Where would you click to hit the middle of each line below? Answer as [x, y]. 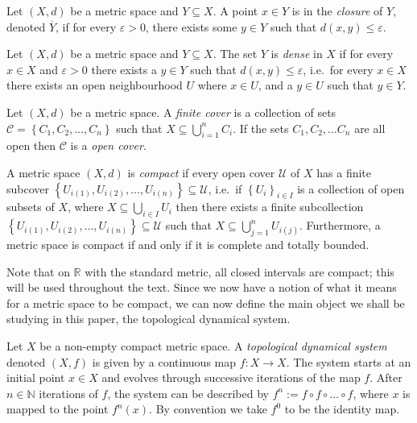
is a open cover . [108, 145]
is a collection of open [351, 188]
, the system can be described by [188, 393]
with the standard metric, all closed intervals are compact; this [239, 271]
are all [370, 128]
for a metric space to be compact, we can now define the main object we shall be [206, 303]
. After [386, 377]
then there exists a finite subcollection [270, 207]
